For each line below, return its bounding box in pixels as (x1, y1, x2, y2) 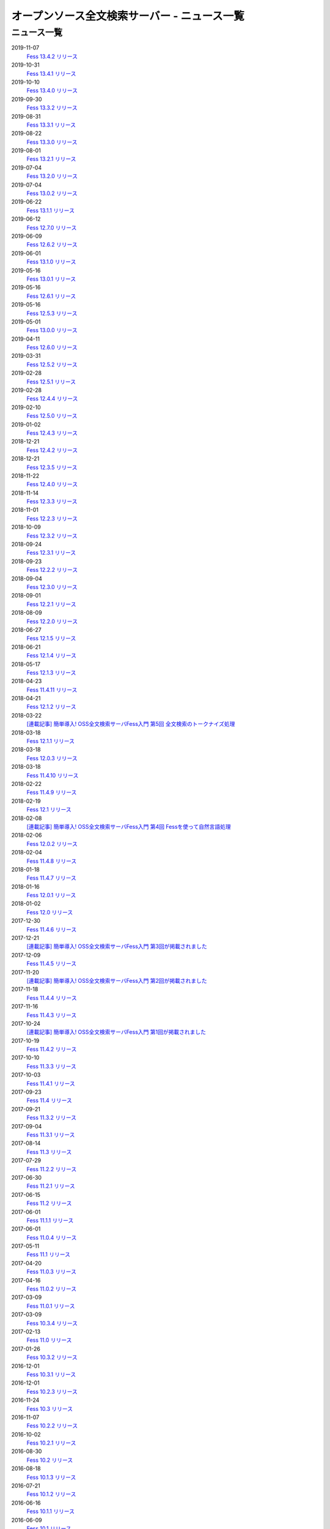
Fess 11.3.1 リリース (26, 1131, 75, 1138)
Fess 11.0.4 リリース (26, 1234, 77, 1241)
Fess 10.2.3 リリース (26, 1388, 78, 1395)
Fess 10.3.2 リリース (26, 1353, 78, 1361)
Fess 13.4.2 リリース (26, 53, 78, 60)
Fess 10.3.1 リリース (26, 1371, 76, 1378)
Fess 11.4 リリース (26, 1097, 73, 1104)
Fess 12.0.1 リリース (26, 892, 76, 899)
